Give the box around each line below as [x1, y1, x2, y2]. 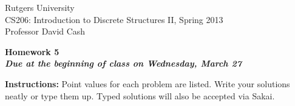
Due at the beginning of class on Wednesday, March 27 [5, 57, 242, 70]
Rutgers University [5, 1, 75, 13]
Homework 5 [5, 45, 59, 58]
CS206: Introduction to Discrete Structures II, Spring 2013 [5, 13, 223, 25]
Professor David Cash [5, 25, 86, 38]
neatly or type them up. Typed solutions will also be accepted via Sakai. [5, 89, 275, 102]
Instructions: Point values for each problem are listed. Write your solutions [5, 77, 290, 90]
